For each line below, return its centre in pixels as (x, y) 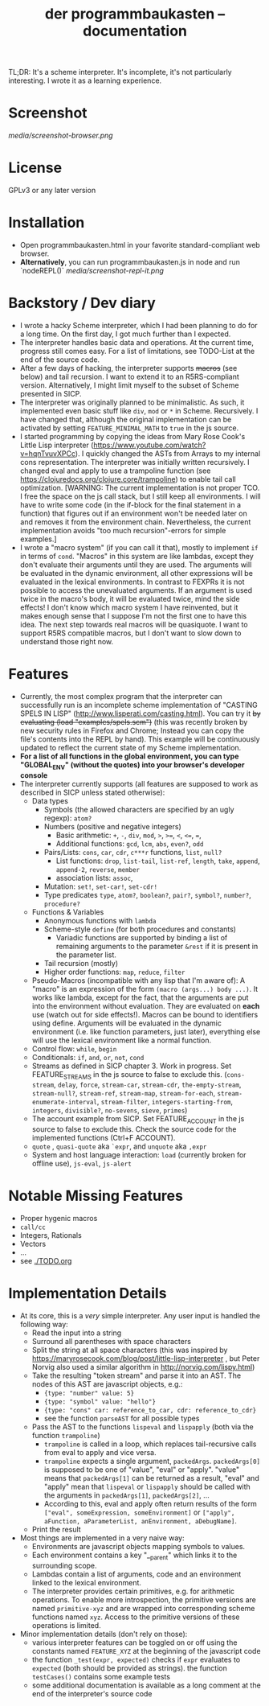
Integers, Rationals (51, 1235)
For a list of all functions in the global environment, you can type (129, 756)
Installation (47, 223)
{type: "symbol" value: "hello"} (100, 1402)
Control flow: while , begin (74, 1048)
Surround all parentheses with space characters (111, 1342)
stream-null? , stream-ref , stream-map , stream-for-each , (124, 1093)
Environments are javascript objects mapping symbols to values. (139, 1547)
